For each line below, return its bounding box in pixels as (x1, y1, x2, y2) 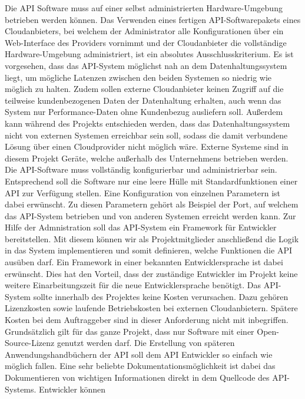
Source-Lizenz (5, 337, 55, 349)
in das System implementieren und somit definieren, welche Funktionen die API (5, 244, 292, 256)
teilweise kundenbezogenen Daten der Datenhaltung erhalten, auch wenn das (5, 94, 281, 106)
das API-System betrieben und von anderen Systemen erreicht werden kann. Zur (5, 209, 296, 222)
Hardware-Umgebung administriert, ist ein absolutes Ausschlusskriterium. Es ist (5, 48, 294, 60)
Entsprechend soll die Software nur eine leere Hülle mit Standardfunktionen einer (5, 174, 298, 187)
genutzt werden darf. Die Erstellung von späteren (57, 337, 235, 349)
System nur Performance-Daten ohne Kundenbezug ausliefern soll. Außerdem (5, 105, 283, 118)
